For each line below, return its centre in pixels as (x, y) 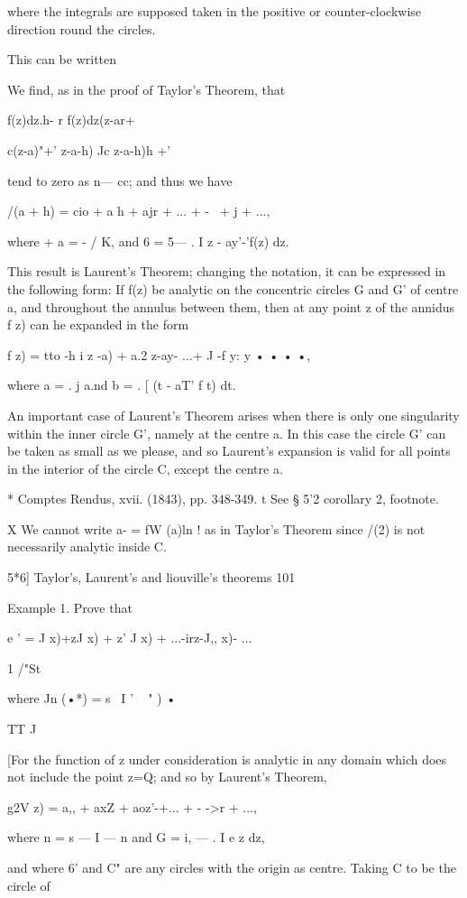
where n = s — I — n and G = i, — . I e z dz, (136, 837)
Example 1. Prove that (70, 607)
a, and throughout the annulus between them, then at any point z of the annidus (231, 306)
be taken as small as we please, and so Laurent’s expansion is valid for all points (229, 451)
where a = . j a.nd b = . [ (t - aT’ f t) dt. (122, 385)
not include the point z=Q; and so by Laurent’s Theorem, (167, 777)
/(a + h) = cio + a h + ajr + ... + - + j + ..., (139, 211)
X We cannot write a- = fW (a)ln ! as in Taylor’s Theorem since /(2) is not (216, 528)
